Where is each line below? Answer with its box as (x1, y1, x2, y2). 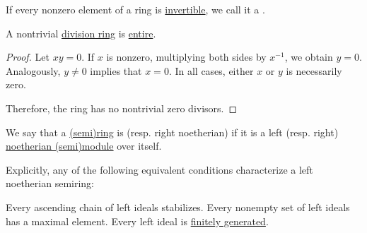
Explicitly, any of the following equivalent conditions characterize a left (6, 162, 313, 177)
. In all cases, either (168, 63, 254, 78)
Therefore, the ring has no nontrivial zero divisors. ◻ (6, 100, 238, 115)
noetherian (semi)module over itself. (6, 138, 162, 153)
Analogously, (6, 63, 61, 78)
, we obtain (284, 49, 333, 64)
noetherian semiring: (6, 176, 95, 191)
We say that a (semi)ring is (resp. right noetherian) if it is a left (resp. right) (6, 124, 339, 139)
